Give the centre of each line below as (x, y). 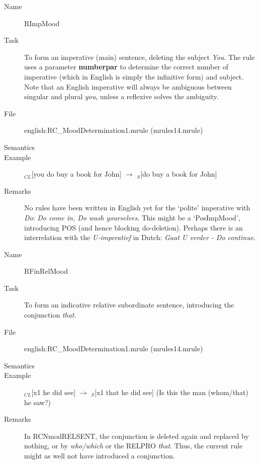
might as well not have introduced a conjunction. (100, 455)
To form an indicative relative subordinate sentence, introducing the (129, 305)
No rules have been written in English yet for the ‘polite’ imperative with (137, 208)
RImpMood (42, 23)
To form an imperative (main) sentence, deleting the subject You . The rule (140, 57)
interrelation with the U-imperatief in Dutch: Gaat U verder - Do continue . (140, 237)
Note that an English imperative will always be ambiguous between (128, 86)
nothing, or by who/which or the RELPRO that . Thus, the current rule (134, 446)
